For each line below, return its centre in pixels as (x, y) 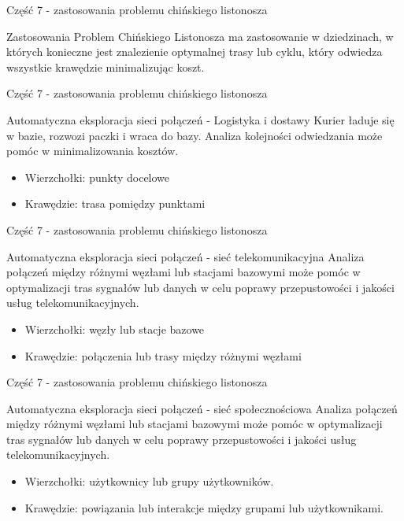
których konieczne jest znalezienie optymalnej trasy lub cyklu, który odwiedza (195, 52)
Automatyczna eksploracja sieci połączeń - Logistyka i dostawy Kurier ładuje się (200, 119)
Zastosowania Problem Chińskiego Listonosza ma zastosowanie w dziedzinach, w (200, 36)
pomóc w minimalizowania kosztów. (93, 151)
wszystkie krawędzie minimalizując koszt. (106, 67)
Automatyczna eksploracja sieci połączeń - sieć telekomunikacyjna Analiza (185, 256)
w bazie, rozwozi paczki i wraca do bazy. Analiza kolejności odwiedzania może (195, 135)
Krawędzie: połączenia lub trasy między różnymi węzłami (163, 355)
